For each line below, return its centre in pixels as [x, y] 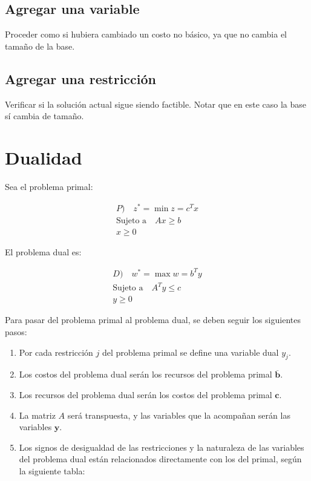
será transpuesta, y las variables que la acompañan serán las [179, 415]
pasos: [16, 331]
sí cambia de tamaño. [44, 116]
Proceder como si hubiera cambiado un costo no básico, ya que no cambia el [146, 34]
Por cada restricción [56, 352]
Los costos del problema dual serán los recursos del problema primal [146, 374]
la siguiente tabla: [52, 470]
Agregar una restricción [81, 78]
